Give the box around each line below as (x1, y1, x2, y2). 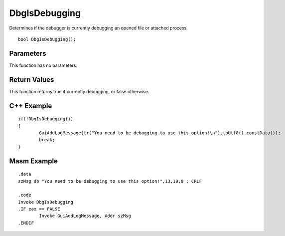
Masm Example (9, 157, 58, 165)
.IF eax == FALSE (18, 206, 60, 212)
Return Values (9, 75, 54, 84)
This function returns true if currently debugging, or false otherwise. (9, 88, 149, 94)
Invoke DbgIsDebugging (18, 199, 74, 205)
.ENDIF (18, 220, 34, 226)
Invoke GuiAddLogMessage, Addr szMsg (39, 213, 132, 219)
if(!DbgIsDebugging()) (18, 116, 74, 122)
